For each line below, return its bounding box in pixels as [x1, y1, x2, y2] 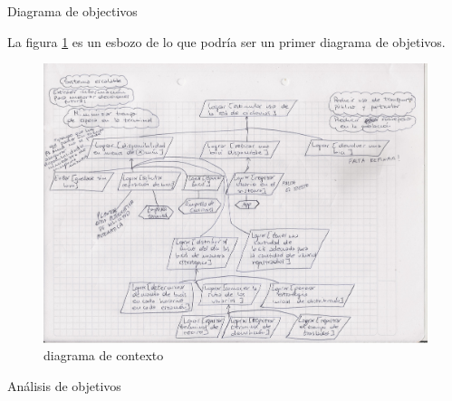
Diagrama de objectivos [7, 2, 138, 20]
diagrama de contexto [43, 346, 164, 365]
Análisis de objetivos [7, 376, 121, 395]
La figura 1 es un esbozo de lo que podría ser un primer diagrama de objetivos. [7, 32, 446, 51]
